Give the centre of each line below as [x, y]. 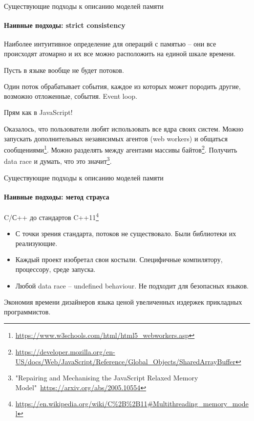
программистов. [27, 311]
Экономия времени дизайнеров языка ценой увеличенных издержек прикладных [123, 302]
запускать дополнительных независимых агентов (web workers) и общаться [116, 138]
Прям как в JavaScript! [38, 112]
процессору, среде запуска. [55, 269]
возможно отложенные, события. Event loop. [71, 96]
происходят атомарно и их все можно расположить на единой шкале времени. [120, 53]
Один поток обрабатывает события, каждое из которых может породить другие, [122, 86]
